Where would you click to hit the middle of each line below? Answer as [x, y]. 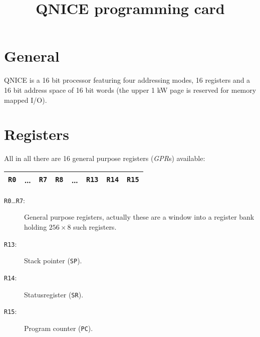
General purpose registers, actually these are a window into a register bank [139, 217]
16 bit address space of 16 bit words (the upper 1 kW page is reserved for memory [130, 90]
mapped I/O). [26, 100]
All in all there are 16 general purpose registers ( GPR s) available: [105, 158]
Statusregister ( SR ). [54, 294]
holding [36, 227]
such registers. [95, 227]
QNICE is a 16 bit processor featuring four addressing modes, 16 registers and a [127, 80]
